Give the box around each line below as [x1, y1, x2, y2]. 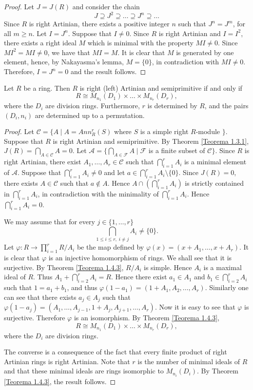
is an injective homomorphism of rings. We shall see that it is [48, 253, 232, 263]
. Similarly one [205, 282, 249, 292]
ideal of [4, 272, 26, 282]
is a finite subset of [148, 145, 205, 156]
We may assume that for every [4, 216, 95, 227]
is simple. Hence [144, 262, 192, 272]
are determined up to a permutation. [35, 110, 145, 120]
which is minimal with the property [87, 38, 194, 48]
